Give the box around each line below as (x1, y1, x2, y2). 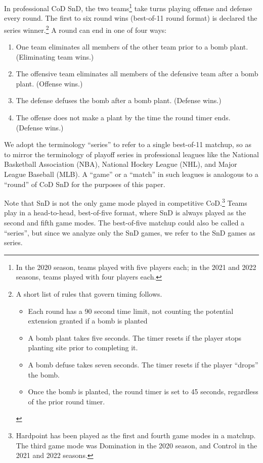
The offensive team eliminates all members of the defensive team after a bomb (16, 68, 258, 79)
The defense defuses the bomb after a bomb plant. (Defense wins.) (16, 95, 222, 106)
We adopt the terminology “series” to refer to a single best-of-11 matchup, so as (4, 139, 252, 150)
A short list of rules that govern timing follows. (16, 289, 162, 299)
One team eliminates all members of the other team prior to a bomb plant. (16, 41, 248, 52)
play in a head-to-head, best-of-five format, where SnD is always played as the (4, 207, 246, 218)
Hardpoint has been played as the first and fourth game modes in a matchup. (16, 430, 256, 440)
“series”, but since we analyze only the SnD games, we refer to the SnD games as (4, 227, 255, 238)
